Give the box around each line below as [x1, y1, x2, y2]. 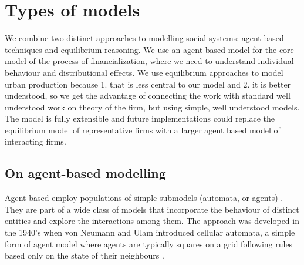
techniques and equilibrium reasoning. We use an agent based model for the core [5, 43, 294, 55]
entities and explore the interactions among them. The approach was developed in [5, 214, 299, 227]
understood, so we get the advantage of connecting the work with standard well [5, 89, 291, 102]
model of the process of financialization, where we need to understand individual [5, 55, 294, 67]
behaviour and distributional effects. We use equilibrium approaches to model [5, 66, 283, 78]
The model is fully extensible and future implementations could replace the [5, 112, 275, 125]
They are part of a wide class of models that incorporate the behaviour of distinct [5, 203, 299, 215]
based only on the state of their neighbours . [5, 249, 164, 261]
